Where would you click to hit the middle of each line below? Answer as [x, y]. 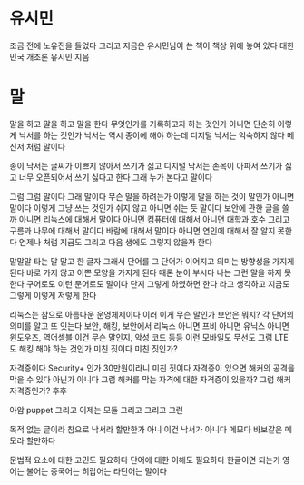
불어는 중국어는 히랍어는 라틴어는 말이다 [97, 471]
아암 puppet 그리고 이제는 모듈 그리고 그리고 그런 [97, 410]
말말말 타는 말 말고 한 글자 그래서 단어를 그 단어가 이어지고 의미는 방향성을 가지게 [152, 261]
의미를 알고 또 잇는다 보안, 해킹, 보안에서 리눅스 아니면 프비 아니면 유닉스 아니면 [150, 326]
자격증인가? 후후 [39, 391]
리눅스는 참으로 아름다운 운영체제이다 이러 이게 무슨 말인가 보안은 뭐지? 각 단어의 [152, 314]
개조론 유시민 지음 [58, 56]
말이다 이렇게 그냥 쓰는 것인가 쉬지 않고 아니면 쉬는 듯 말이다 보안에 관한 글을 [145, 208]
